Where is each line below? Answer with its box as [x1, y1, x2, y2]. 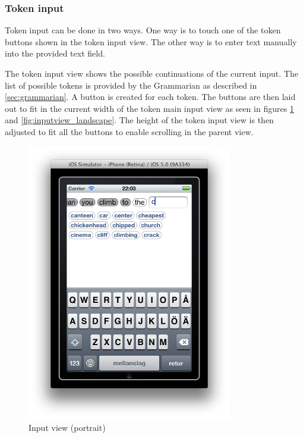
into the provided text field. [5, 47, 105, 60]
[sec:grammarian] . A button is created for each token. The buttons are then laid [5, 90, 296, 103]
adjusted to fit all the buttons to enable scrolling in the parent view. [5, 125, 254, 137]
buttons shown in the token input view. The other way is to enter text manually [5, 35, 297, 48]
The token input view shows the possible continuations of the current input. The [5, 67, 298, 79]
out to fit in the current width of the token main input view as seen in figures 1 [5, 102, 294, 114]
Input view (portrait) [29, 421, 106, 433]
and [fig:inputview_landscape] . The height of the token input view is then [5, 114, 274, 126]
